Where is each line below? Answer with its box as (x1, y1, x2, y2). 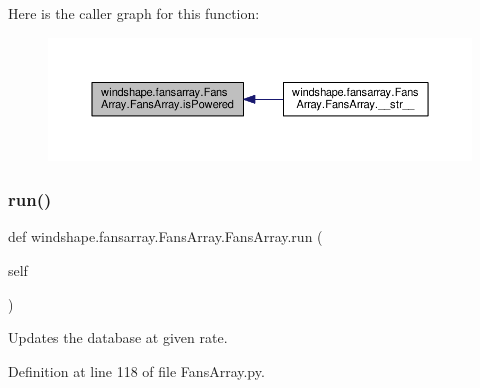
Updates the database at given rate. (8, 327, 228, 348)
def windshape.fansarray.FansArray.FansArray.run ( (8, 226, 323, 247)
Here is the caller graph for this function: (8, 3, 260, 23)
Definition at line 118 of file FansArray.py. (8, 360, 265, 381)
